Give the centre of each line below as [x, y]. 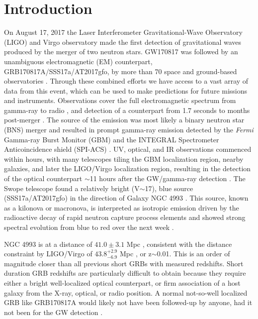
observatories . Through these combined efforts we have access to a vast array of [126, 81]
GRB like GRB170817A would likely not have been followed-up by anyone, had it [128, 302]
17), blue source [169, 188]
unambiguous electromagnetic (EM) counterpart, [78, 61]
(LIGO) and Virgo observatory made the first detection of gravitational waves [123, 42]
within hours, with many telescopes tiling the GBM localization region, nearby [124, 159]
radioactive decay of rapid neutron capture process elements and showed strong [125, 217]
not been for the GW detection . [53, 312]
